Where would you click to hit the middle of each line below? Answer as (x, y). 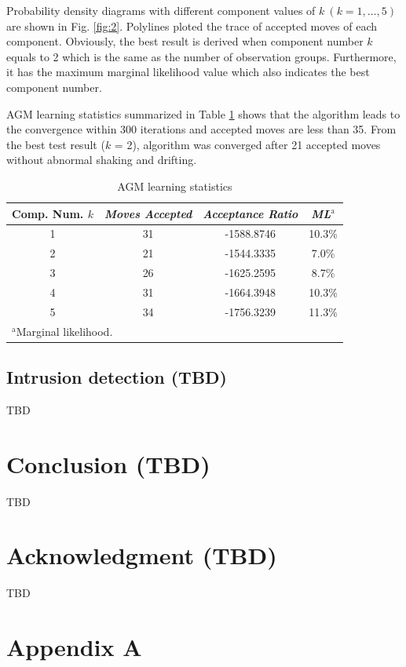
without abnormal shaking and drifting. (102, 160)
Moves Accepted (148, 213)
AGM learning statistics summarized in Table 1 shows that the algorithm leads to (203, 113)
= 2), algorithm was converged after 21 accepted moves (247, 144)
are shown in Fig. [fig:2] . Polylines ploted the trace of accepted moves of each (192, 26)
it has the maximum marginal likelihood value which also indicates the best (188, 72)
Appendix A (74, 647)
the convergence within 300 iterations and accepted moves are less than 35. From (201, 129)
